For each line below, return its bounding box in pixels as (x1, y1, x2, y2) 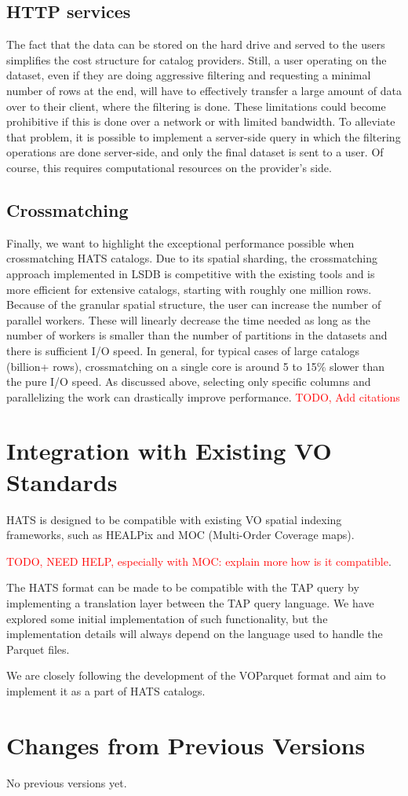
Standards (6, 465, 118, 497)
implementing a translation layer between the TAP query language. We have (6, 594, 374, 611)
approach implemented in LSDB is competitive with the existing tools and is (6, 265, 375, 281)
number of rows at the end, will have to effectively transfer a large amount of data (6, 82, 402, 98)
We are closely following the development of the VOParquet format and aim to (6, 667, 386, 684)
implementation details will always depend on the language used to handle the (6, 625, 383, 642)
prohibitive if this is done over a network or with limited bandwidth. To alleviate (6, 113, 395, 130)
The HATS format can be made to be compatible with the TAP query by (6, 579, 359, 596)
